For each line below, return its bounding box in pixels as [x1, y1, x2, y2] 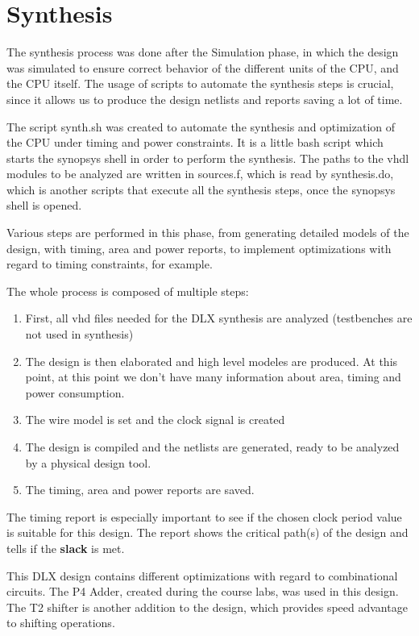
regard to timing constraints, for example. [6, 256, 213, 272]
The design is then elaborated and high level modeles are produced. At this [25, 352, 398, 369]
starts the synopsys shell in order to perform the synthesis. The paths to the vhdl [6, 149, 409, 166]
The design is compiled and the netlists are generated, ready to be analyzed [25, 439, 400, 455]
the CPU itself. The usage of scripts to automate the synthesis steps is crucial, [6, 75, 394, 92]
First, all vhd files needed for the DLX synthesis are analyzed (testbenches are [25, 310, 413, 326]
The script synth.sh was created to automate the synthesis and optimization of [6, 118, 396, 135]
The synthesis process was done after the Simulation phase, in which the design [6, 44, 399, 60]
